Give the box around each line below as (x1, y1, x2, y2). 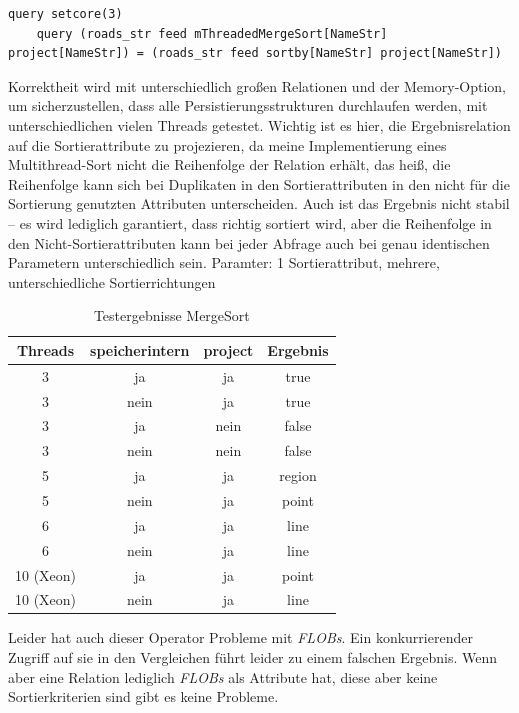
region (279, 465, 317, 486)
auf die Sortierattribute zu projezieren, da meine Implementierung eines (8, 134, 447, 155)
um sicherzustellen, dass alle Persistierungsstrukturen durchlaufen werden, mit (8, 95, 488, 116)
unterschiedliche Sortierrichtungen (8, 271, 216, 292)
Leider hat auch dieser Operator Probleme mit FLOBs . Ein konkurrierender (8, 627, 473, 648)
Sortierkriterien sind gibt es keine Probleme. (8, 686, 279, 707)
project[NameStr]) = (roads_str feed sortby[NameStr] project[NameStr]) (8, 46, 502, 61)
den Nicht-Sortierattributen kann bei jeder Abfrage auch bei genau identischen (8, 232, 490, 253)
